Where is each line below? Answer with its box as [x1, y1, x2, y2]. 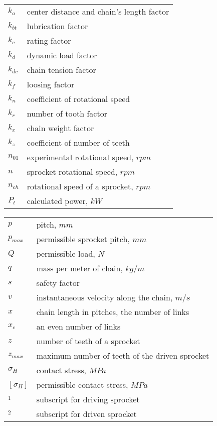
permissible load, [36, 248, 95, 259]
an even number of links [36, 321, 121, 332]
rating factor [27, 35, 71, 46]
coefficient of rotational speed [27, 93, 130, 104]
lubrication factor [27, 20, 88, 32]
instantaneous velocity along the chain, [36, 291, 173, 303]
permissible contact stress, [36, 379, 128, 390]
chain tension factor [27, 64, 96, 75]
